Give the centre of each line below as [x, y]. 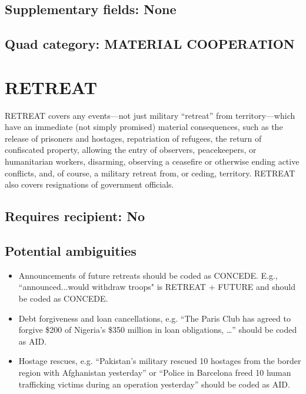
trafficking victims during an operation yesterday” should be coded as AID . [154, 384]
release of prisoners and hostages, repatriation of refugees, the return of [133, 138]
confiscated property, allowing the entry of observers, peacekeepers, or [131, 150]
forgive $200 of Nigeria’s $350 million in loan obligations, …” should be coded [158, 330]
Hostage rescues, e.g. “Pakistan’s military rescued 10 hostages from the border [160, 361]
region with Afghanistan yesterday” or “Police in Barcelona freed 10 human [155, 372]
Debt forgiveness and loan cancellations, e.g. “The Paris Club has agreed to [154, 318]
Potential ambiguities [71, 251]
